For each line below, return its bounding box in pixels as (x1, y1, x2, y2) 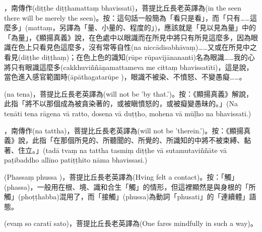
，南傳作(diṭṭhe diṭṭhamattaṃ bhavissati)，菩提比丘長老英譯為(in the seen (4, 3, 241, 13)
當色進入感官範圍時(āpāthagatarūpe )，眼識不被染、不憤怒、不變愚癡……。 (4, 71, 246, 82)
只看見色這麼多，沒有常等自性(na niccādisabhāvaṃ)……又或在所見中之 (32, 42, 257, 52)
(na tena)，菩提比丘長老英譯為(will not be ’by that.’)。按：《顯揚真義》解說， (4, 88, 253, 99)
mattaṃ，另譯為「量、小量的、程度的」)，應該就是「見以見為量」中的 (28, 22, 256, 33)
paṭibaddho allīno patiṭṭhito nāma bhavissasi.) (4, 154, 148, 165)
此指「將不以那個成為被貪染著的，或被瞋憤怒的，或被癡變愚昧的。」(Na (4, 98, 238, 109)
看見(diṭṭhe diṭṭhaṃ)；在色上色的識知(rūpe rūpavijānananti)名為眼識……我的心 (4, 51, 255, 62)
